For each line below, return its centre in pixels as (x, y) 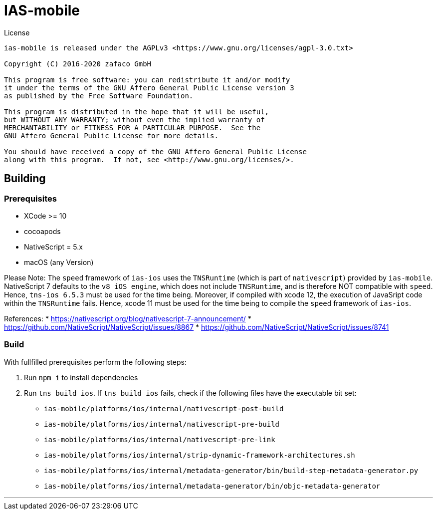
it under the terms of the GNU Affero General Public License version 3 (149, 88)
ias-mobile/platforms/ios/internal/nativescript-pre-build (162, 424)
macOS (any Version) (59, 262)
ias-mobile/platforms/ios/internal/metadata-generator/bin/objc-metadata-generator (212, 486)
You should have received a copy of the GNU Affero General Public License (155, 151)
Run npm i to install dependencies (81, 377)
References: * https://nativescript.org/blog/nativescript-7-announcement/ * (128, 318)
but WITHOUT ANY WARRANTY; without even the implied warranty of (134, 120)
